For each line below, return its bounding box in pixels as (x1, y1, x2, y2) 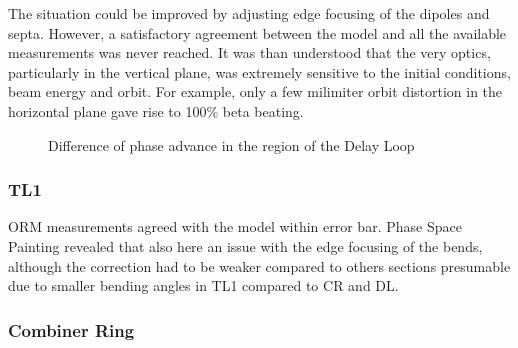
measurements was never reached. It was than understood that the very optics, (8, 42, 491, 63)
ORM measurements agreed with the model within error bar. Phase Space (8, 216, 462, 237)
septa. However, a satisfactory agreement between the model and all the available (8, 22, 507, 43)
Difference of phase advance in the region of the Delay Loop (48, 134, 415, 155)
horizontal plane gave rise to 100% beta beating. (8, 100, 304, 121)
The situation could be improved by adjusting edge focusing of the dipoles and (8, 3, 490, 23)
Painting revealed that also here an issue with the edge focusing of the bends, (8, 235, 483, 256)
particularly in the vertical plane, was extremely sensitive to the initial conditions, (8, 61, 511, 82)
